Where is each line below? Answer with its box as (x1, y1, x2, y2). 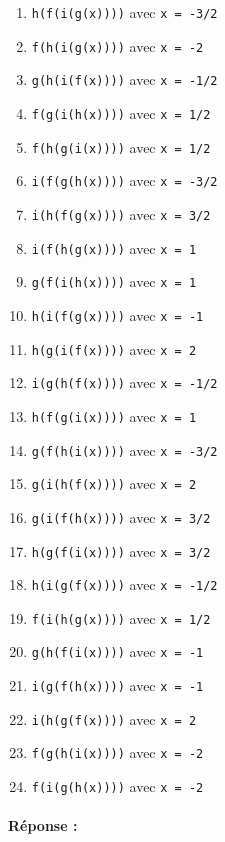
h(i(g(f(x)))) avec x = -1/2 (31, 574, 218, 595)
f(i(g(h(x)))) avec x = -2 (31, 776, 204, 797)
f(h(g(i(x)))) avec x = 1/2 (31, 136, 211, 157)
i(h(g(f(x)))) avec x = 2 (31, 708, 197, 729)
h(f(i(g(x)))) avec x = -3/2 (31, 2, 218, 22)
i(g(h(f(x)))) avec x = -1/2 (31, 372, 218, 393)
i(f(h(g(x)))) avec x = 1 (31, 237, 197, 258)
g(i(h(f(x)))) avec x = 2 (31, 473, 197, 494)
